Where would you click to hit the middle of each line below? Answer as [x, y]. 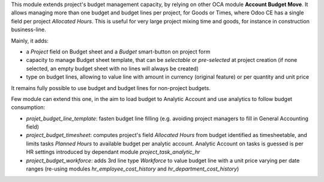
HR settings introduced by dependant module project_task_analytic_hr [113, 152]
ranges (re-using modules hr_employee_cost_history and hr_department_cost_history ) [133, 169]
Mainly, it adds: [30, 41]
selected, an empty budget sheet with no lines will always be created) [112, 68]
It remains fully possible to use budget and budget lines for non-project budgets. [111, 88]
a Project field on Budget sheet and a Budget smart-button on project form [118, 52]
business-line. [28, 29]
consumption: [28, 108]
